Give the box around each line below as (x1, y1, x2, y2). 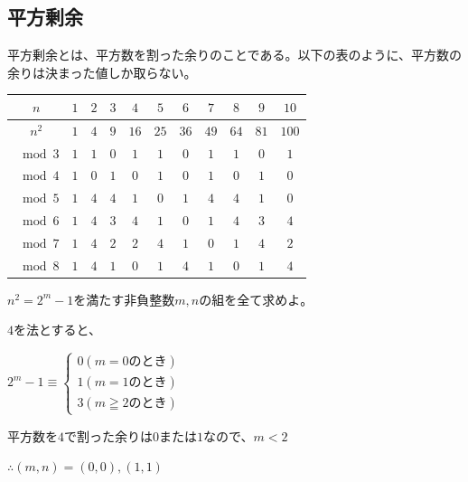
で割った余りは (64, 426, 153, 445)
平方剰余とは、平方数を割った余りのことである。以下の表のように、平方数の (7, 45, 463, 64)
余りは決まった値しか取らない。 (7, 62, 197, 81)
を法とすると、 (14, 320, 102, 339)
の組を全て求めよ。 (199, 289, 314, 308)
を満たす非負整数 (73, 289, 175, 308)
